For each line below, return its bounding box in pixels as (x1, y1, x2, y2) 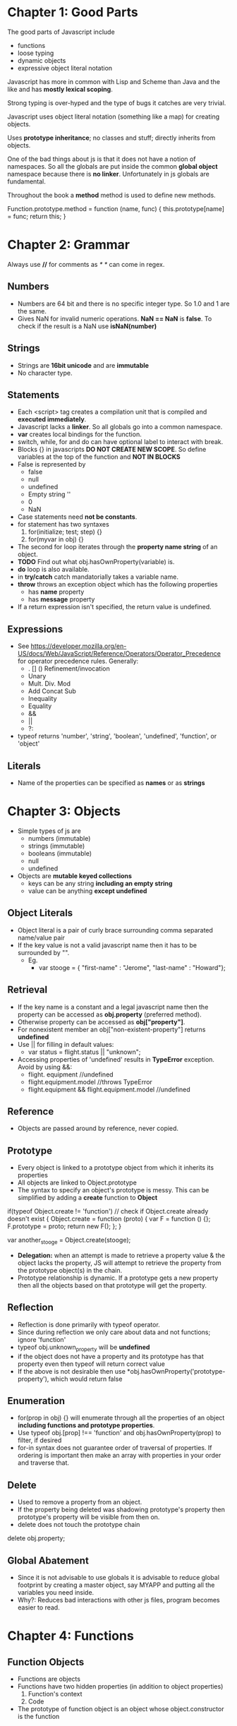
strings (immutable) (28, 841, 85, 850)
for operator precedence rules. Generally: (17, 657, 139, 666)
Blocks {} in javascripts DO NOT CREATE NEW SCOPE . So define (17, 445, 207, 454)
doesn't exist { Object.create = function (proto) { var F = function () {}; (7, 1215, 211, 1223)
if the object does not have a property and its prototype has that (17, 1352, 205, 1360)
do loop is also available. (17, 565, 90, 574)
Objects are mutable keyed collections (17, 871, 133, 880)
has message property (28, 595, 95, 604)
